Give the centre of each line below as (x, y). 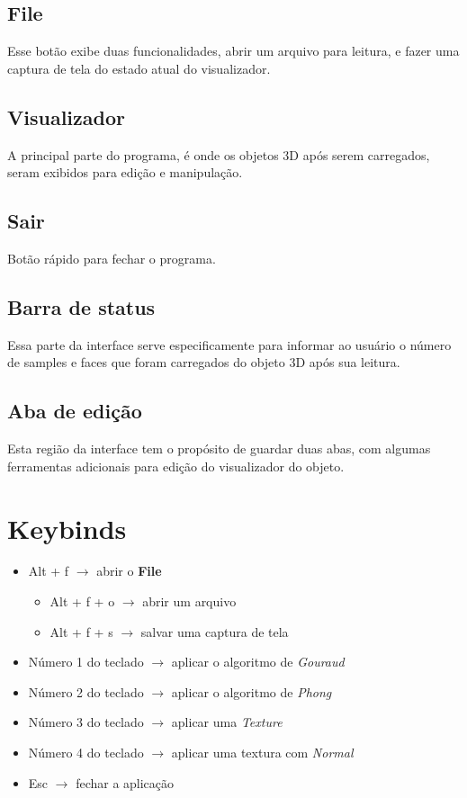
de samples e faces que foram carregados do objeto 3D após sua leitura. (204, 362)
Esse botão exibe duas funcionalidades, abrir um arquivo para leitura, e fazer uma (233, 51)
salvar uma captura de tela (215, 631)
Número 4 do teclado (86, 753)
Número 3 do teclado (86, 722)
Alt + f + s (81, 631)
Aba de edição (75, 411)
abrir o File (129, 571)
